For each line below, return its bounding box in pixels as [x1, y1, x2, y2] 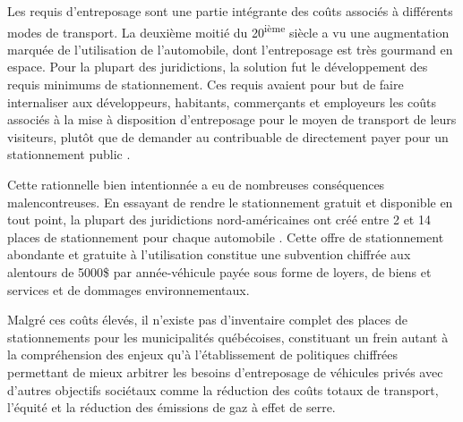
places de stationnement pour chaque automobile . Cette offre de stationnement [7, 227, 444, 246]
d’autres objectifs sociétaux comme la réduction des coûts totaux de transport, [7, 380, 439, 399]
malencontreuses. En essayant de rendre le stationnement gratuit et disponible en [7, 192, 453, 211]
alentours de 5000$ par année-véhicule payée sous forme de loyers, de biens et [7, 262, 432, 281]
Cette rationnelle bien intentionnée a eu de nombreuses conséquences [7, 175, 385, 193]
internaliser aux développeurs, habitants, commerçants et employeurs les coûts [7, 92, 437, 111]
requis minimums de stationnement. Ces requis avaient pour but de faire [7, 75, 404, 94]
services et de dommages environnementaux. [7, 280, 250, 299]
